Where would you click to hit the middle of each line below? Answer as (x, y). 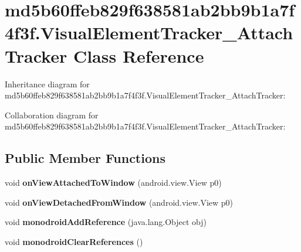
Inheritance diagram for (47, 84)
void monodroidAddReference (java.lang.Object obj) (106, 222)
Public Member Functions (85, 158)
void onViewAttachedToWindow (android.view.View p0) (113, 183)
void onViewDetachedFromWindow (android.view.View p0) (119, 202)
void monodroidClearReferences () (74, 241)
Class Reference (138, 55)
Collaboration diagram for (52, 115)
